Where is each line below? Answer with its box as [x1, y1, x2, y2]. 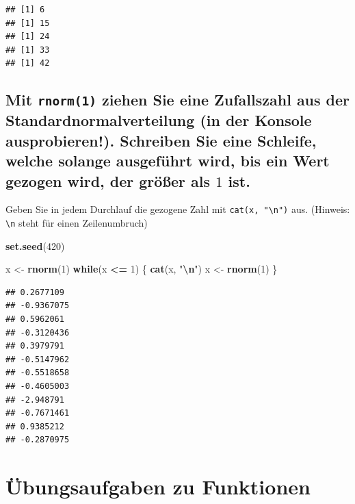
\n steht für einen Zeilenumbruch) [5, 215, 148, 229]
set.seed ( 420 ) [5, 238, 65, 253]
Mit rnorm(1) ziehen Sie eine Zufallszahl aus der [5, 89, 350, 110]
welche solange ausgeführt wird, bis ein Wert [5, 150, 330, 171]
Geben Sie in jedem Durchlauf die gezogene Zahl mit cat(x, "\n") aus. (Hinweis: [5, 202, 350, 216]
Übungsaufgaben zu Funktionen [5, 473, 311, 501]
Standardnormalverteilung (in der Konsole [5, 110, 312, 131]
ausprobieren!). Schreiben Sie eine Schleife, [5, 129, 317, 151]
